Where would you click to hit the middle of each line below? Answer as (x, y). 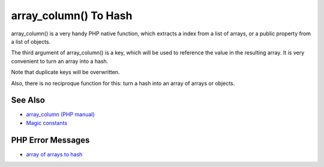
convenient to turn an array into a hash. (60, 61)
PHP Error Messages (50, 140)
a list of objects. (31, 41)
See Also (28, 100)
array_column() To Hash (72, 16)
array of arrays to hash (54, 154)
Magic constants (47, 123)
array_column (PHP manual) (61, 114)
